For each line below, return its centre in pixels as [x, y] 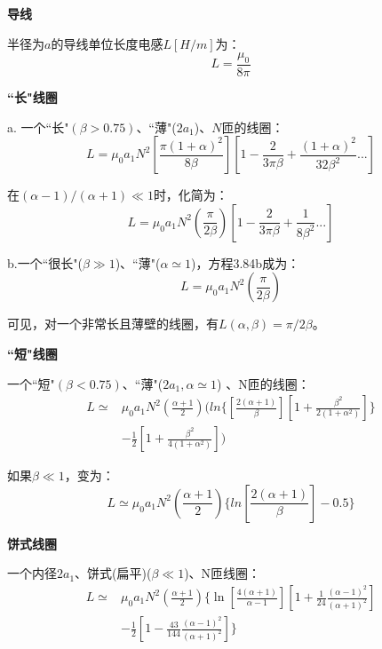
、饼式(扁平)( [113, 573]
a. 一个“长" [38, 127]
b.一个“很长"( [45, 262]
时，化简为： [191, 195]
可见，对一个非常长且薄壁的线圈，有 [113, 324]
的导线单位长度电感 [107, 43]
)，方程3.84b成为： [246, 262]
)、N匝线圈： [223, 573]
